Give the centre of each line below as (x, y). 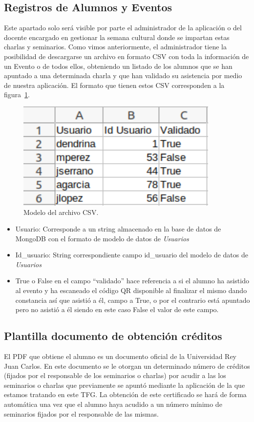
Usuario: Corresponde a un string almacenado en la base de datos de (118, 229)
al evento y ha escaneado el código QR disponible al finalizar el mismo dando (131, 290)
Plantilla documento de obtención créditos (113, 336)
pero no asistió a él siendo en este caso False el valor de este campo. (117, 309)
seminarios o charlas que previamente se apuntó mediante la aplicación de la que (125, 385)
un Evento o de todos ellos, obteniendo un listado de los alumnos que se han (118, 66)
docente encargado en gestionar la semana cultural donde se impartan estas (117, 37)
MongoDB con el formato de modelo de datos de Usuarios (102, 238)
